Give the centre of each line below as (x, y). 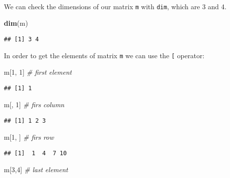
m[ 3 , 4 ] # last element (36, 170)
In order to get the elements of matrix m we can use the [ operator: (104, 55)
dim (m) (16, 23)
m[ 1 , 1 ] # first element (38, 72)
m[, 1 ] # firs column (34, 104)
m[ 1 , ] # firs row (29, 137)
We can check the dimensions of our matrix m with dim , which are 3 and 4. (115, 6)
